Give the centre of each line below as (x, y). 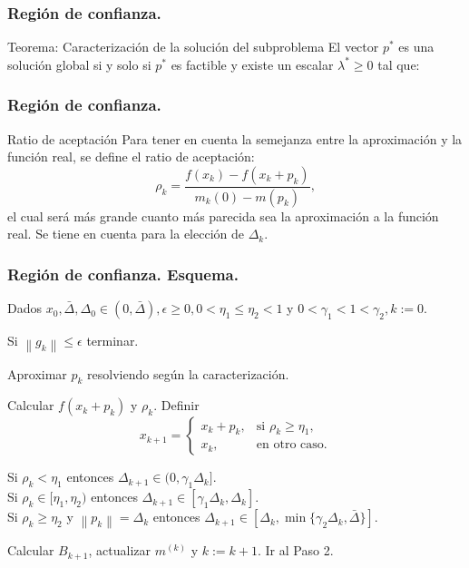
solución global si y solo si (79, 64)
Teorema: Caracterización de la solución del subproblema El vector (193, 47)
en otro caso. (292, 445)
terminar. (112, 341)
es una (416, 47)
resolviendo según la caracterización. (188, 373)
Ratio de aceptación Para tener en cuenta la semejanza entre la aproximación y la (235, 138)
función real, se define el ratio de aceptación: (131, 157)
